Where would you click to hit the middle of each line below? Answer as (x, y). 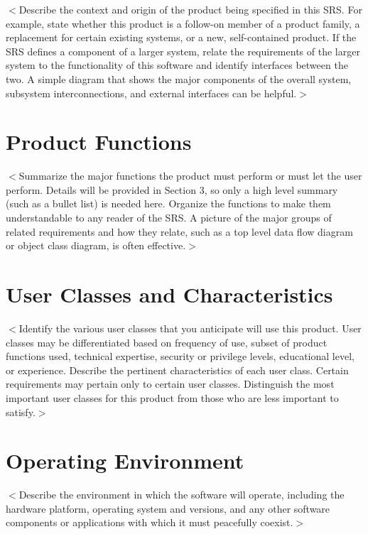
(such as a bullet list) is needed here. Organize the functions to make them (168, 203)
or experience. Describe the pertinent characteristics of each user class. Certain (177, 370)
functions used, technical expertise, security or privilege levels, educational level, (180, 356)
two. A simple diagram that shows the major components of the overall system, (179, 78)
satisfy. (21, 412)
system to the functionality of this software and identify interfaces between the (177, 65)
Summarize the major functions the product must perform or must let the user (190, 176)
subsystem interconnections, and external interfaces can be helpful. (151, 93)
